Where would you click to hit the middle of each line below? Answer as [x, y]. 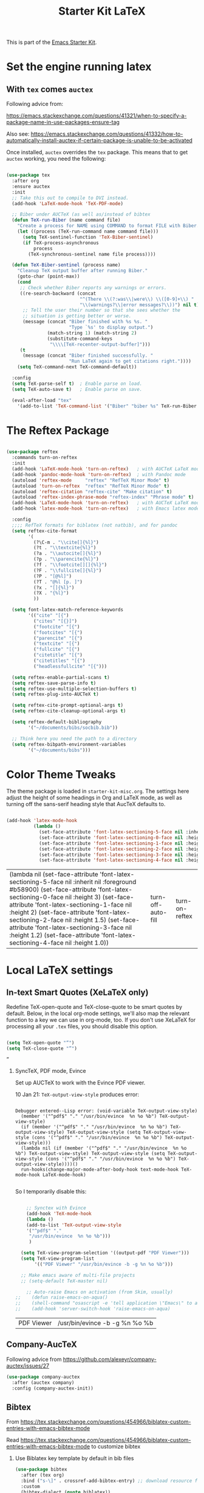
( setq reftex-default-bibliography [57, 722]
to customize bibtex [116, 1447]
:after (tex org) [43, 1475]
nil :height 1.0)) [87, 943]
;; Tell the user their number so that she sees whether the [101, 311]
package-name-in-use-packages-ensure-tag [63, 122]
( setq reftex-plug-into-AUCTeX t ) [55, 694]
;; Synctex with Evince [56, 1208]
